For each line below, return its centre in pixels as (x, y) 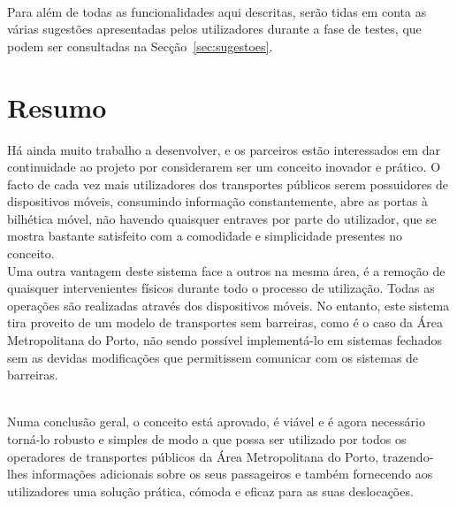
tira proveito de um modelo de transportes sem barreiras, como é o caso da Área (225, 322)
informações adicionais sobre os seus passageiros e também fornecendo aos (232, 474)
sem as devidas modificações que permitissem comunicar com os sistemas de (213, 357)
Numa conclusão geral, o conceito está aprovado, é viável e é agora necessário (216, 422)
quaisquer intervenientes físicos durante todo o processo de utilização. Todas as (221, 288)
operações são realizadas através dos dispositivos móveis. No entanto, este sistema (228, 305)
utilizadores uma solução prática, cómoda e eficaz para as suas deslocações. (210, 491)
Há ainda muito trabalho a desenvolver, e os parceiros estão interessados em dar (224, 149)
